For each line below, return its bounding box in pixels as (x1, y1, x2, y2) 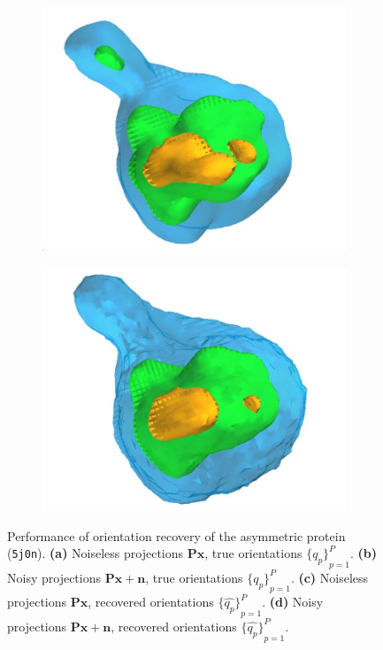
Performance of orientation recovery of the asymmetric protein (7, 526, 346, 545)
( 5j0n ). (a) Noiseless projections (7, 544, 184, 562)
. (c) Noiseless (290, 568, 369, 586)
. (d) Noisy (262, 592, 324, 611)
